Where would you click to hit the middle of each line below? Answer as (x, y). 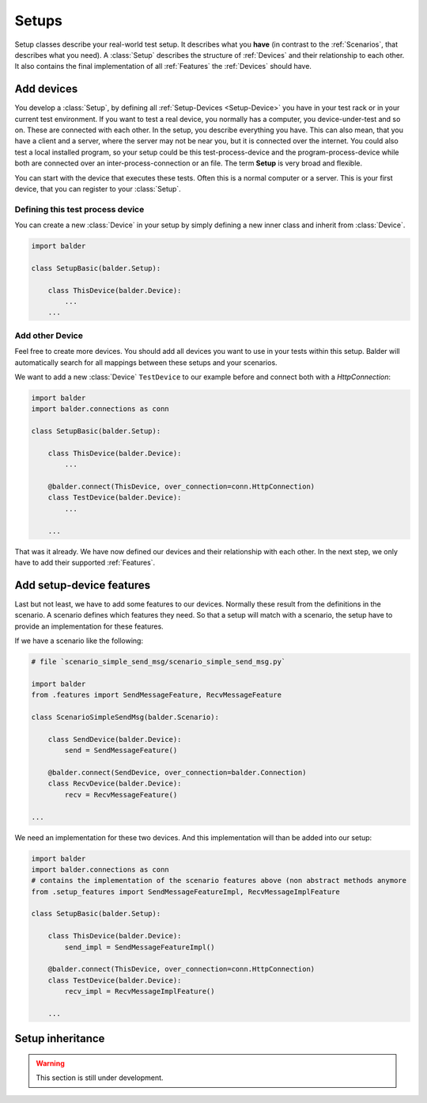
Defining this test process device (79, 209)
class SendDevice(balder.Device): (115, 739)
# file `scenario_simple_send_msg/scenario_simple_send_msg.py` (159, 662)
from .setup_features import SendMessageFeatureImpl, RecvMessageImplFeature (185, 892)
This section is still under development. (100, 1078)
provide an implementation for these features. (89, 626)
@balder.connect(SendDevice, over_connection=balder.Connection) (177, 772)
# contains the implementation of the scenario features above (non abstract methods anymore (219, 880)
